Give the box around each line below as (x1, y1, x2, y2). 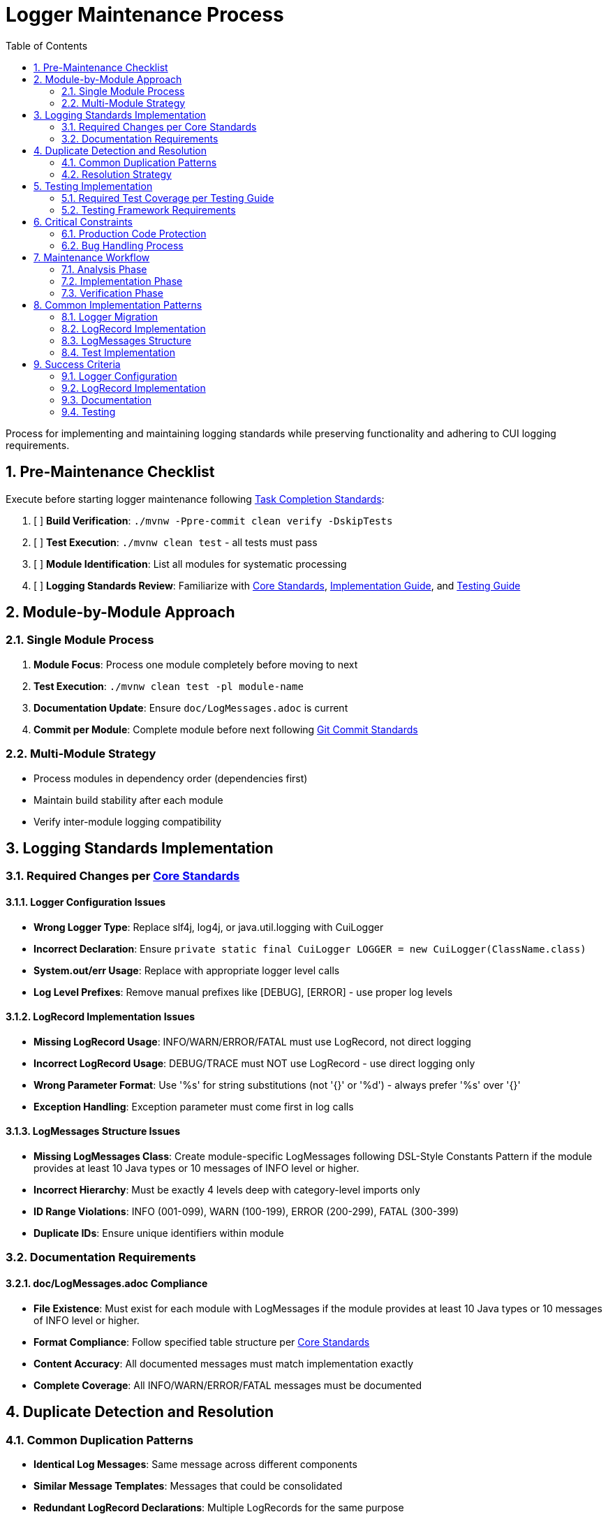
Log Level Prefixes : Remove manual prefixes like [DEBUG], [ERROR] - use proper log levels (34, 985, 453, 998)
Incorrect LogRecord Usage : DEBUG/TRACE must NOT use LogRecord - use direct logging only (34, 1057, 475, 1069)
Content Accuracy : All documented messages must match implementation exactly (34, 1357, 414, 1370)
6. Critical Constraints (34, 215, 133, 228)
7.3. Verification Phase (61, 286, 163, 299)
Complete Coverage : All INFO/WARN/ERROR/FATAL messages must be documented (34, 1379, 422, 1391)
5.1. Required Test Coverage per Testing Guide (61, 191, 274, 204)
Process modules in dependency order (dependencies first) (34, 772, 308, 784)
